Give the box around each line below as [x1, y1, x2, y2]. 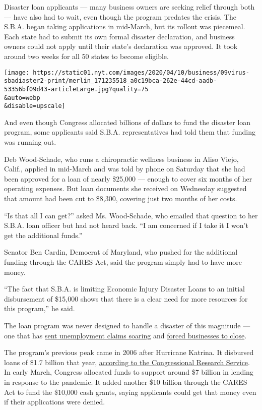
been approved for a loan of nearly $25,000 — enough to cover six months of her [4, 173, 252, 184]
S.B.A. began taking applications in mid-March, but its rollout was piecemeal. [4, 21, 245, 32]
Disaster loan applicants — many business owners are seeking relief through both [4, 2, 255, 12]
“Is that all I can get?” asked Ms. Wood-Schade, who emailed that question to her [4, 210, 258, 220]
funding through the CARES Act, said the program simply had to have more [4, 256, 242, 267]
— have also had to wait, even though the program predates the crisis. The [4, 11, 236, 22]
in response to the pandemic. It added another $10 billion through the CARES [4, 376, 247, 387]
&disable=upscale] [4, 102, 65, 110]
